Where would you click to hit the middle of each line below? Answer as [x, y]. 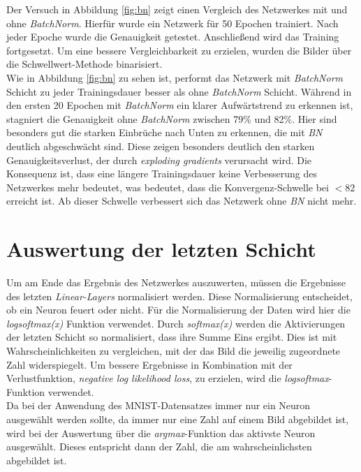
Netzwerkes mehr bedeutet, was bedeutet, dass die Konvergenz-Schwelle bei [168, 187]
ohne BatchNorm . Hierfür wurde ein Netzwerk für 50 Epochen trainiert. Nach [172, 23]
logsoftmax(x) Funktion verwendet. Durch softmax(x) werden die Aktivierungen [176, 323]
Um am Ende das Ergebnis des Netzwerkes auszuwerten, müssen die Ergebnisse [176, 282]
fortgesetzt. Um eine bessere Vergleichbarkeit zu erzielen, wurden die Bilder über [179, 50]
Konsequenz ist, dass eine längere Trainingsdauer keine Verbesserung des [162, 174]
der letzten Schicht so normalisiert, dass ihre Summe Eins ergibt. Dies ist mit [172, 337]
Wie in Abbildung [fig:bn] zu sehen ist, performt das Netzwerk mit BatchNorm [175, 77]
